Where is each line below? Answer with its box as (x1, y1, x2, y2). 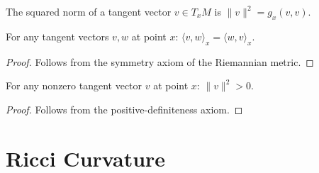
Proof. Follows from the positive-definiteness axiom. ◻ (6, 101, 243, 116)
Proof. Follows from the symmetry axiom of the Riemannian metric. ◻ (6, 54, 314, 69)
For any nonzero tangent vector (6, 78, 142, 93)
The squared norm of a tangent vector (6, 4, 172, 18)
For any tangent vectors (6, 28, 109, 43)
